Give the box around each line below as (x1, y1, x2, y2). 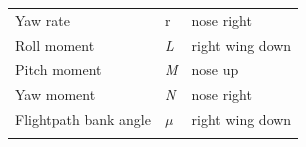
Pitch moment (15, 59, 102, 80)
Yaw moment (15, 84, 96, 105)
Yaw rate (15, 9, 70, 30)
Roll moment (15, 34, 95, 55)
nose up (191, 59, 239, 80)
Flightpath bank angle (15, 109, 151, 130)
